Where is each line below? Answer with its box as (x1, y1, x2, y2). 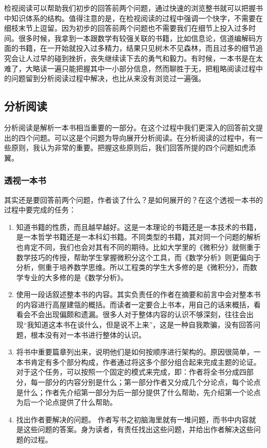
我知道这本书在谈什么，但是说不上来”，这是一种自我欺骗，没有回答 (27, 319, 254, 330)
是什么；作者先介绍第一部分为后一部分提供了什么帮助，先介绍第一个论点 (16, 386, 261, 397)
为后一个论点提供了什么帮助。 (16, 397, 117, 407)
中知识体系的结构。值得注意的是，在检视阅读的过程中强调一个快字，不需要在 (4, 12, 263, 23)
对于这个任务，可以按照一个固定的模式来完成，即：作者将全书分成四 (16, 366, 246, 377)
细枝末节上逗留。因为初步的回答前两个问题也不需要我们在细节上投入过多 (4, 23, 249, 33)
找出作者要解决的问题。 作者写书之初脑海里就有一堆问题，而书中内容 (16, 414, 249, 424)
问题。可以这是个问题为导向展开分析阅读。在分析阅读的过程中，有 (32, 132, 256, 143)
